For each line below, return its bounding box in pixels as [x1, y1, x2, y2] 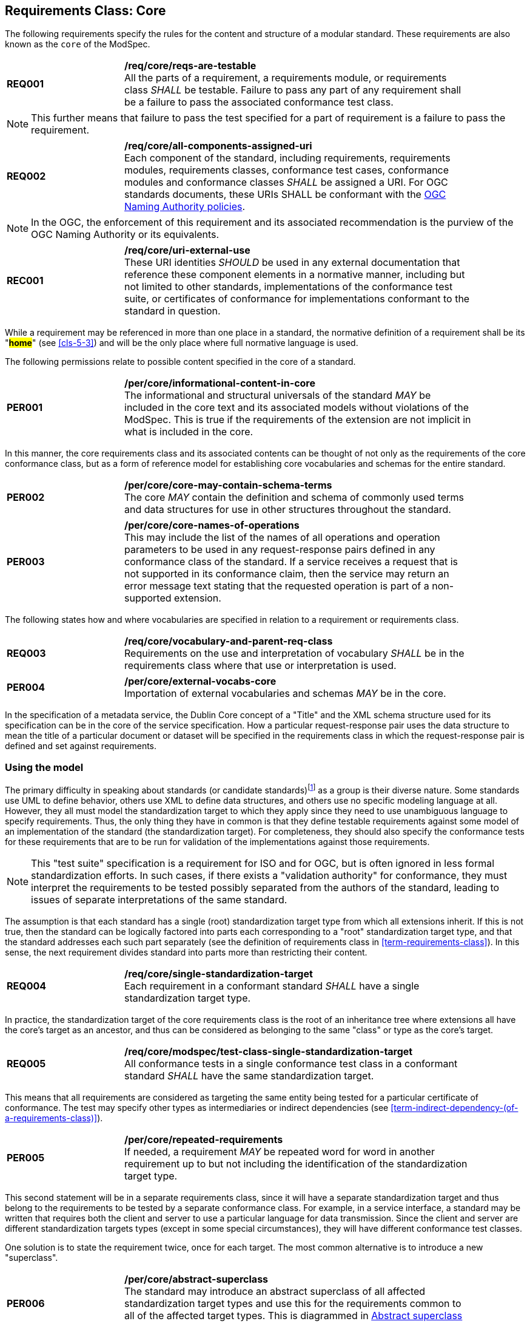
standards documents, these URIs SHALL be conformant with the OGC [124, 188, 446, 201]
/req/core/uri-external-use [124, 244, 250, 257]
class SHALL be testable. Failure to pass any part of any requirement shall [124, 84, 461, 97]
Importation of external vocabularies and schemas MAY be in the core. [124, 687, 446, 700]
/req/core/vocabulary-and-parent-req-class [124, 635, 333, 648]
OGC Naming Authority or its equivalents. [31, 228, 220, 241]
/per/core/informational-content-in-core [124, 377, 316, 390]
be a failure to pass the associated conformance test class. [124, 96, 394, 109]
